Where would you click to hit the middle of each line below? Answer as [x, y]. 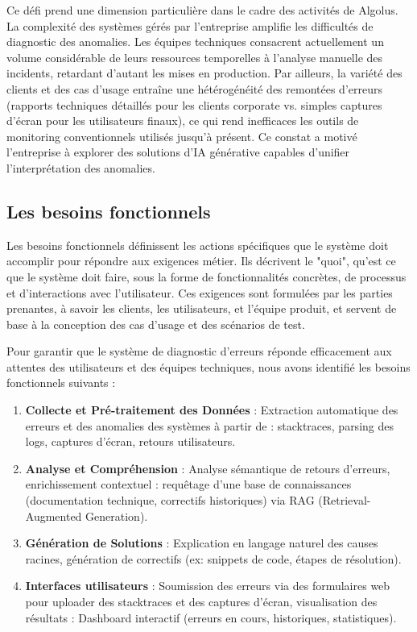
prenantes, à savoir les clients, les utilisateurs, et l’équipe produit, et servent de [202, 308]
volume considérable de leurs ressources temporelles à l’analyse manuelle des [195, 57]
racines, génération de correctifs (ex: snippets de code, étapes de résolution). [213, 558]
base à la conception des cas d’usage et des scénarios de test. [156, 324]
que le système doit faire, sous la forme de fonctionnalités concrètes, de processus [206, 276]
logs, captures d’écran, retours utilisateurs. [130, 441]
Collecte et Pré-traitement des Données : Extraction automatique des [212, 410]
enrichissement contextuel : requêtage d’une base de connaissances [188, 484]
